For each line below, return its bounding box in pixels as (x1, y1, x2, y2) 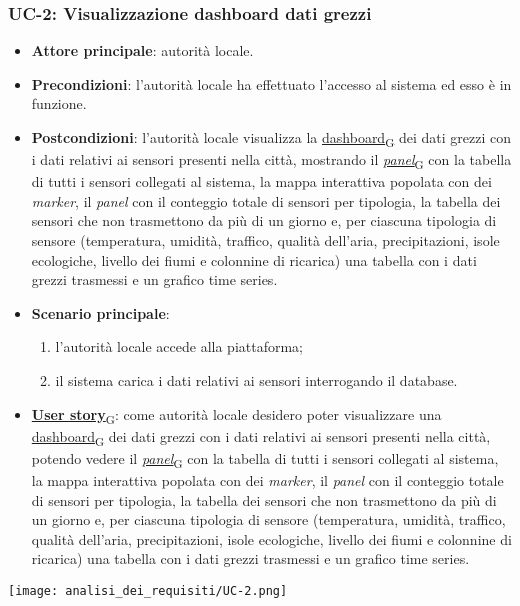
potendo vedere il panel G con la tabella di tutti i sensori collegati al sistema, (31, 447, 499, 471)
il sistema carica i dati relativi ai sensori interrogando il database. (55, 370, 458, 390)
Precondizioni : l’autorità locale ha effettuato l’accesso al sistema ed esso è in (31, 73, 512, 94)
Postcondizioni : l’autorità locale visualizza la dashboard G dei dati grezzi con (31, 127, 512, 150)
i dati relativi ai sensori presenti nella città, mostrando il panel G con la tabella (31, 149, 512, 172)
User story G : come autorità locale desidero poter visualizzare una (31, 403, 442, 427)
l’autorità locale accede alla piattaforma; (55, 336, 304, 357)
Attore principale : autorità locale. (31, 40, 254, 61)
